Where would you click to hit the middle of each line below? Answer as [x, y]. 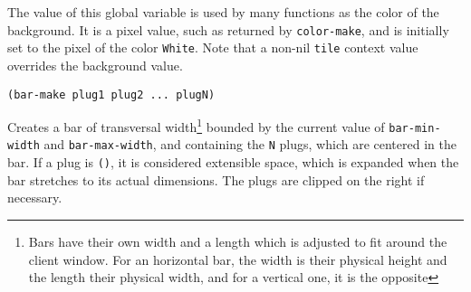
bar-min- [415, 128]
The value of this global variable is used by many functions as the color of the [223, 12]
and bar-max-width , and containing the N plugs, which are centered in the [250, 144]
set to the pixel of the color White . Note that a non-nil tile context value [213, 47]
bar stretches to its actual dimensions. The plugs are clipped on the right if [216, 179]
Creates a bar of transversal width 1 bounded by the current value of [196, 125]
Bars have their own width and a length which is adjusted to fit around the [238, 241]
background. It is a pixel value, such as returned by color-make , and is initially [228, 29]
